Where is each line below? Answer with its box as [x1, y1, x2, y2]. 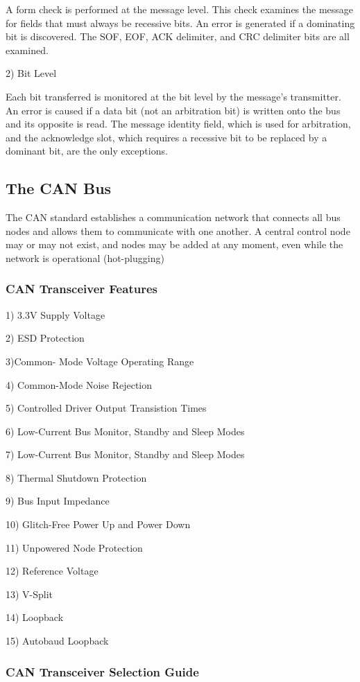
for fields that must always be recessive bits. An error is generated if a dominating [6, 15, 355, 30]
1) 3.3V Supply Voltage [6, 307, 105, 322]
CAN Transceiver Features [6, 280, 157, 297]
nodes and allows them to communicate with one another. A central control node [6, 223, 350, 238]
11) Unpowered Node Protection [6, 540, 143, 554]
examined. [6, 42, 49, 57]
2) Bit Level [6, 66, 57, 80]
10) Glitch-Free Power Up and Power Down [6, 517, 191, 532]
